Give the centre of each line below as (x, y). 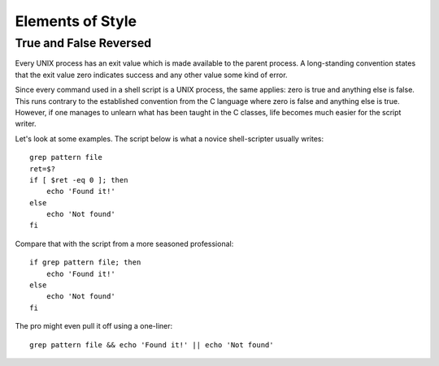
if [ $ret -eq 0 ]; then (79, 180)
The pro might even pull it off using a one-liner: (94, 326)
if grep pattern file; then (85, 263)
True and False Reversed (83, 43)
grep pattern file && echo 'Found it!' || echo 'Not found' (152, 344)
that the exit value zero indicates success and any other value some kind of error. (151, 75)
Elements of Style (76, 21)
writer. (26, 124)
